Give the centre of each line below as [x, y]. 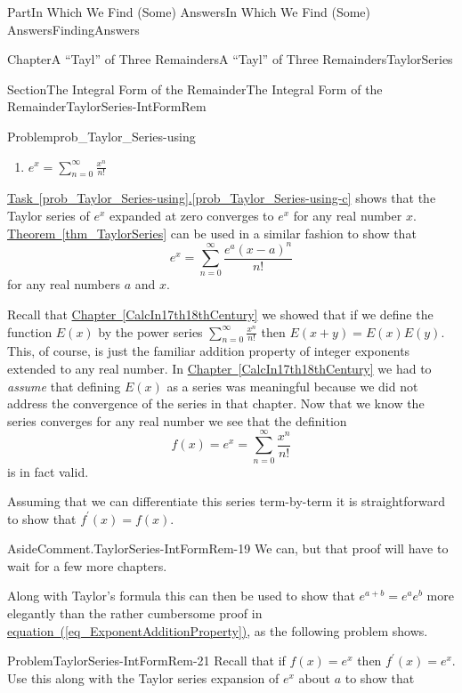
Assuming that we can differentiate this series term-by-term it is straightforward [226, 501]
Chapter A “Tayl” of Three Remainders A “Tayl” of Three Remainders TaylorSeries [230, 59]
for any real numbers [64, 284]
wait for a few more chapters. [87, 565]
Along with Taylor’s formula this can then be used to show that [181, 596]
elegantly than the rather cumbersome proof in [135, 613]
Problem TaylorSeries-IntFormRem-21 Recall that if [146, 661]
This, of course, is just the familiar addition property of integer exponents [209, 351]
